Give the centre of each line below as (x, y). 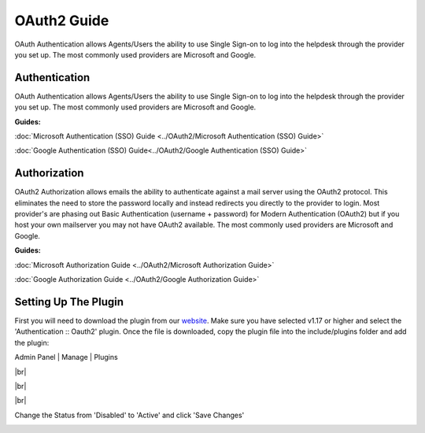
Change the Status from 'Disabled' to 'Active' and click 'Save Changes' (129, 415)
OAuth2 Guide (62, 20)
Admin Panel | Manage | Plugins (66, 357)
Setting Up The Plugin (69, 302)
